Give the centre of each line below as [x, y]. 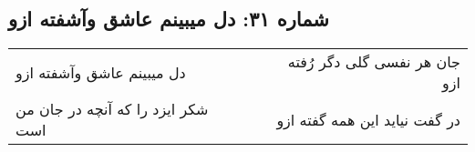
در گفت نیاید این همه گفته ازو [368, 119]
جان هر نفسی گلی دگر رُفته [374, 62]
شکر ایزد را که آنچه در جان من [112, 109]
